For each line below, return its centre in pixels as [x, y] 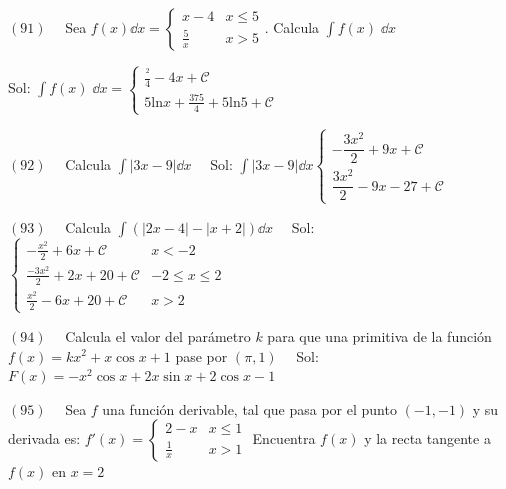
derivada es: [44, 438]
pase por [201, 355]
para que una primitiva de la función [379, 335]
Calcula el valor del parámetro [158, 335]
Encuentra [284, 438]
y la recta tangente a [427, 438]
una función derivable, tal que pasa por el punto [249, 408]
